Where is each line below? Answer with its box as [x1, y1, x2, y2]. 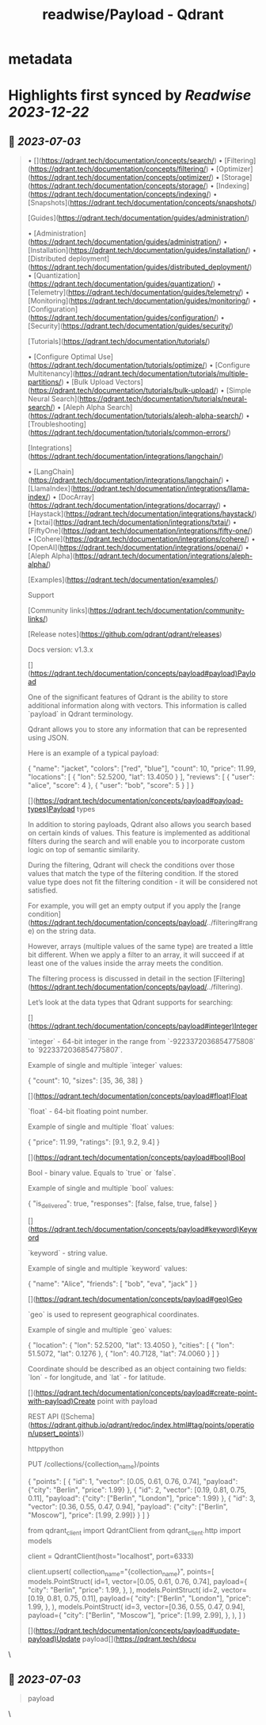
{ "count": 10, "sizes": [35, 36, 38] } [27, 1076, 143, 1085]
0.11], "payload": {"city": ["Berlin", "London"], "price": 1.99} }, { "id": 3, [27, 1493, 256, 1503]
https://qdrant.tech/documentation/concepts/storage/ [30, 181, 207, 191]
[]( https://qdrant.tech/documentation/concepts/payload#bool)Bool [27, 1153, 245, 1162]
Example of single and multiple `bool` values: [27, 1184, 174, 1193]
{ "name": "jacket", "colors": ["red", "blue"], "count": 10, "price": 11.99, [27, 763, 256, 774]
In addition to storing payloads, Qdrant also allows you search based [27, 820, 252, 829]
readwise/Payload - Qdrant [42, 6, 224, 24]
